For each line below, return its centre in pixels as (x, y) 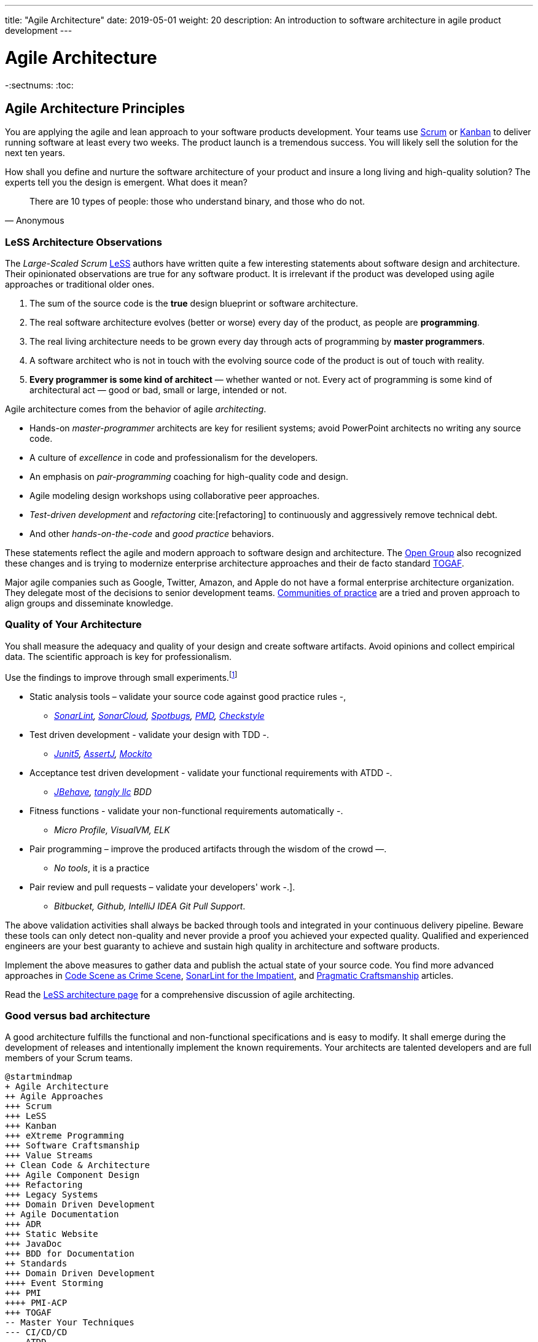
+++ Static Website (52, 1234)
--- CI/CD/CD (36, 1332)
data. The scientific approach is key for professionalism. (118, 656)
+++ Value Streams (49, 1156)
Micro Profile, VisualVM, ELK (112, 830)
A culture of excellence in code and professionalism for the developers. (174, 458)
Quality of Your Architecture (73, 625)
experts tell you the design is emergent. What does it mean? (126, 182)
